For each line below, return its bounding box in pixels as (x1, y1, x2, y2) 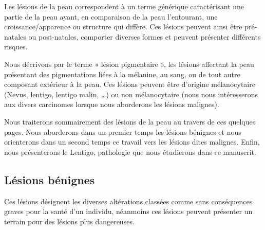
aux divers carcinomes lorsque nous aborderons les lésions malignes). (4, 99, 219, 110)
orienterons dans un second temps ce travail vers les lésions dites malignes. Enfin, (4, 136, 260, 147)
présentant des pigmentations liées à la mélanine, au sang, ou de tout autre (4, 68, 240, 79)
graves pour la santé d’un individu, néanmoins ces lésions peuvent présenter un (4, 206, 253, 217)
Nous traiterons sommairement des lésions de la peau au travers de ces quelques (4, 116, 256, 127)
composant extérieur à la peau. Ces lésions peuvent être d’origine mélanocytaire (4, 79, 255, 90)
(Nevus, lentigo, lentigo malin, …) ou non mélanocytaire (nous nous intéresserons (4, 89, 258, 99)
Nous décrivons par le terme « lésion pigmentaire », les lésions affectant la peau (4, 58, 254, 69)
